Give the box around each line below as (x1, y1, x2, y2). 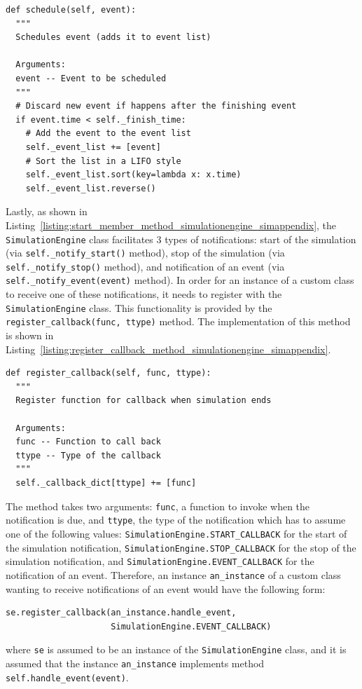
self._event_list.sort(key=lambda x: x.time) (25, 170, 242, 180)
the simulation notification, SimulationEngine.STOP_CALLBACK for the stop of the (6, 540, 356, 554)
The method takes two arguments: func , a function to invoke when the (6, 498, 310, 513)
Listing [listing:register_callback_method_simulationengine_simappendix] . (6, 341, 331, 356)
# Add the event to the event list (25, 128, 191, 139)
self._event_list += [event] (25, 142, 161, 152)
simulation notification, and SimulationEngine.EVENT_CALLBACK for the (6, 554, 314, 568)
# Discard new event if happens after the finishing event (15, 101, 297, 111)
